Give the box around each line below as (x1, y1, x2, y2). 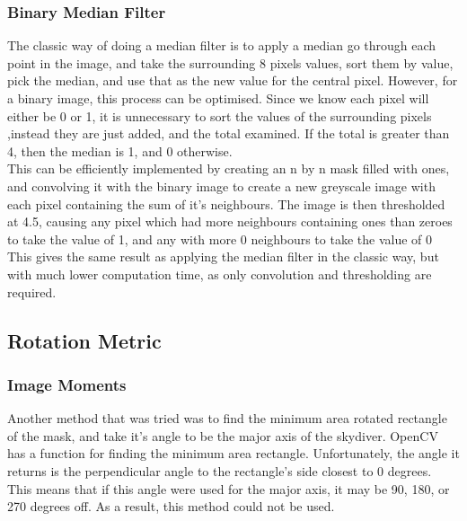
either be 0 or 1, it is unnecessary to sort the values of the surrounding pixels (7, 106, 432, 125)
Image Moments (7, 373, 127, 395)
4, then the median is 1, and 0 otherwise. (7, 141, 233, 160)
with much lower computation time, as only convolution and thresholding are (7, 264, 432, 283)
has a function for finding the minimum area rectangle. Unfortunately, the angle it (7, 444, 460, 463)
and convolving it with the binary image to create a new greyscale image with (7, 176, 436, 195)
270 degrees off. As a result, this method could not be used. (7, 497, 335, 516)
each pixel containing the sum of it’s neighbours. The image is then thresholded (7, 194, 445, 213)
